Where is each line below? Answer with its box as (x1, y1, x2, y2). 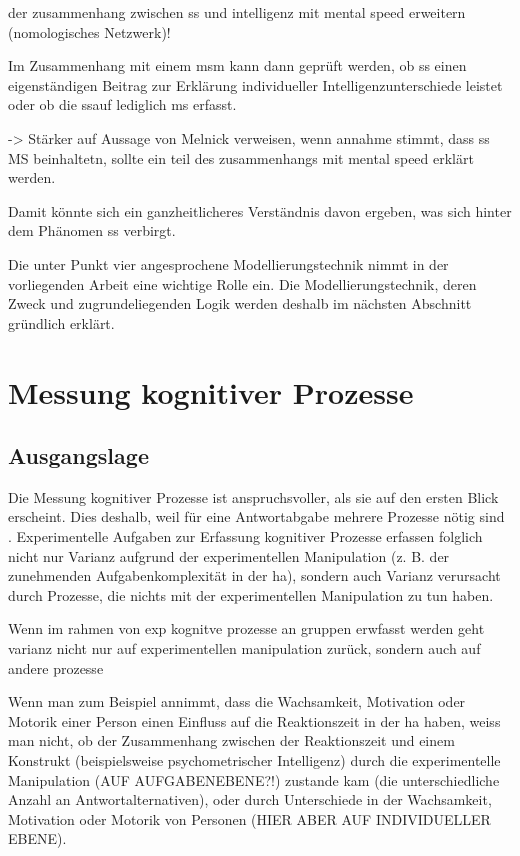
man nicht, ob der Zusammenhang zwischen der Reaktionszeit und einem (8, 730, 455, 751)
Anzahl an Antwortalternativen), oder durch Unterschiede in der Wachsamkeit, (8, 789, 492, 810)
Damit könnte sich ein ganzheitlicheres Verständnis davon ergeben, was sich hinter (8, 200, 512, 221)
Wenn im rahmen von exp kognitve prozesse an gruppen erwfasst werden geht (8, 618, 485, 639)
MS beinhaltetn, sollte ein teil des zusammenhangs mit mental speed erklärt (8, 147, 474, 168)
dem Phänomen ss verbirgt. (8, 220, 176, 241)
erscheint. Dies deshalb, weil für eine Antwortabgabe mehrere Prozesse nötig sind (8, 506, 505, 527)
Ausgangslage (8, 440, 149, 471)
